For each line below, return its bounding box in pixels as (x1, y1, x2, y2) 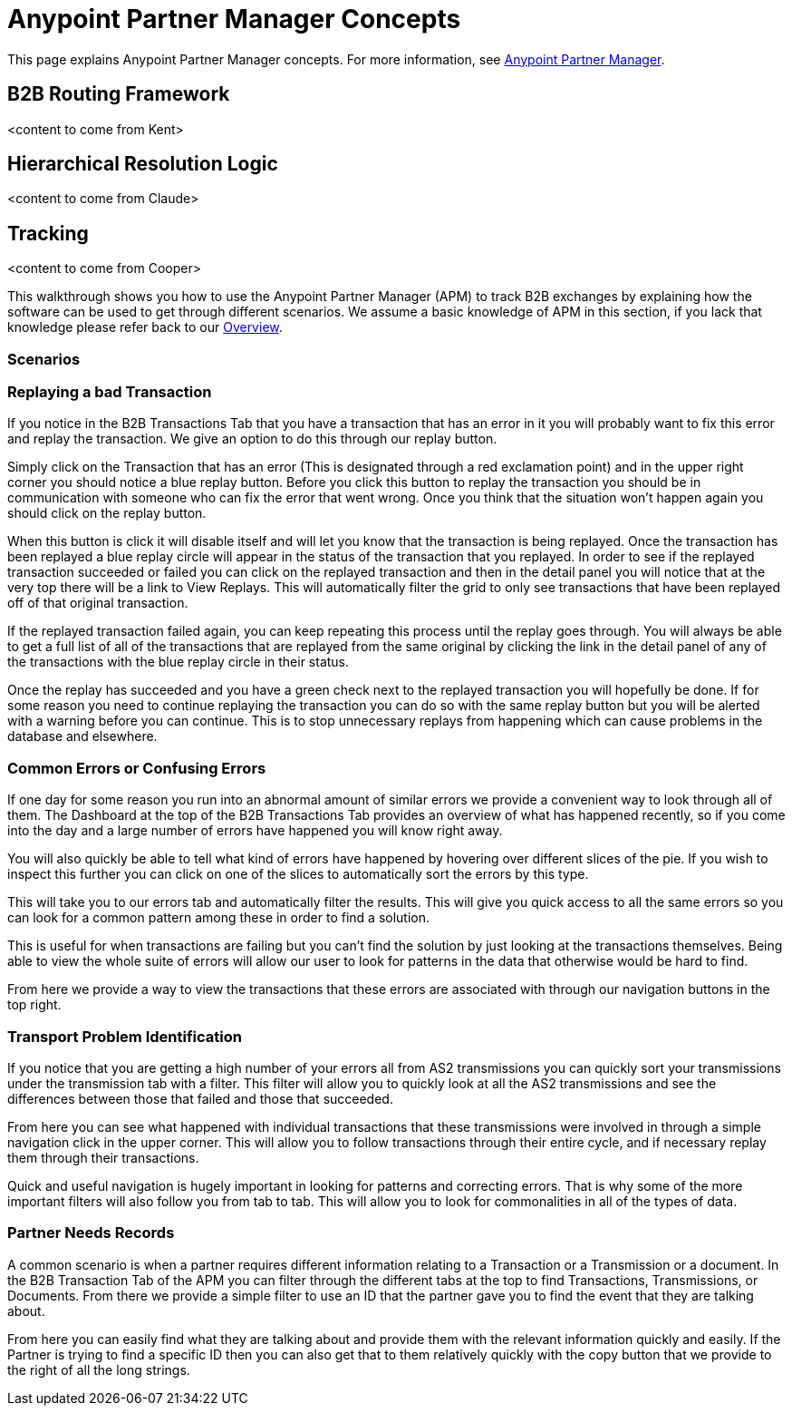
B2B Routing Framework (7, 83, 230, 106)
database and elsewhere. (7, 728, 158, 745)
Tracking (7, 221, 89, 245)
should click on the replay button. (7, 505, 207, 521)
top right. (7, 997, 62, 1013)
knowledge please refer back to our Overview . (7, 319, 283, 336)
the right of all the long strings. (7, 1361, 190, 1378)
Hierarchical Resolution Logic (7, 152, 278, 176)
